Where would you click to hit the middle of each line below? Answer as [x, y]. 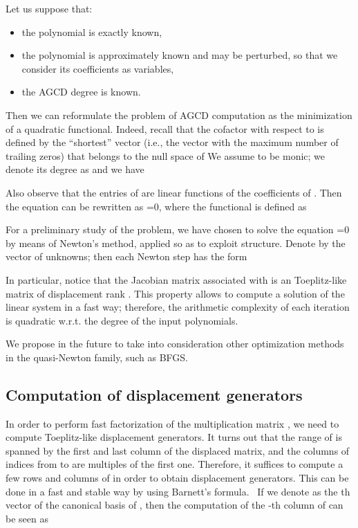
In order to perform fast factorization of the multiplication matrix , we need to [172, 423]
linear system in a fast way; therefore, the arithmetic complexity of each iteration [178, 307]
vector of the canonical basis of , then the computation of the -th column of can [175, 505]
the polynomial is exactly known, [92, 31]
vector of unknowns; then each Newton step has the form [126, 256]
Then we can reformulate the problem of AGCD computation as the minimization [179, 115]
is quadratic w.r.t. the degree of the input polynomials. [122, 320]
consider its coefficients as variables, [98, 68]
